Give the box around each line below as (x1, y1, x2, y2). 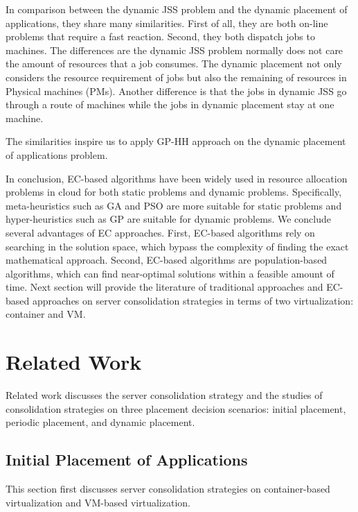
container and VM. (6, 307, 86, 321)
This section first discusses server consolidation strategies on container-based (6, 481, 330, 496)
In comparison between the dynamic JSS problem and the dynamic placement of (6, 2, 348, 16)
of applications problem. (6, 147, 108, 162)
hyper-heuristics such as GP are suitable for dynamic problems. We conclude (6, 212, 331, 226)
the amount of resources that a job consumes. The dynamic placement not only (6, 56, 342, 71)
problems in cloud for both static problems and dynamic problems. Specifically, (6, 185, 342, 199)
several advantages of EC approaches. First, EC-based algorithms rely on (6, 225, 315, 239)
